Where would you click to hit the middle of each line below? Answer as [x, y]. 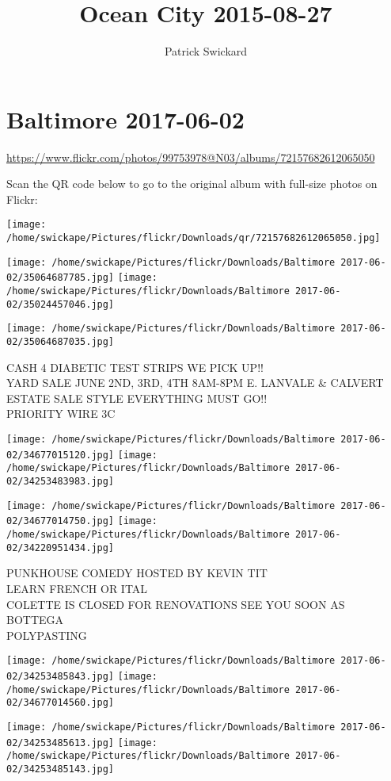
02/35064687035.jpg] [61, 342]
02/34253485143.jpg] [61, 769]
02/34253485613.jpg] [61, 743]
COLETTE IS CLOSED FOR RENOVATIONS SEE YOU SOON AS [176, 604]
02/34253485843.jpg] [61, 676]
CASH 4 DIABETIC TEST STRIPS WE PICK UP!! [135, 367]
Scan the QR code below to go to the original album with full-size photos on [192, 184]
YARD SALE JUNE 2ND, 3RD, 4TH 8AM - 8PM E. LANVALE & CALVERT [195, 383]
